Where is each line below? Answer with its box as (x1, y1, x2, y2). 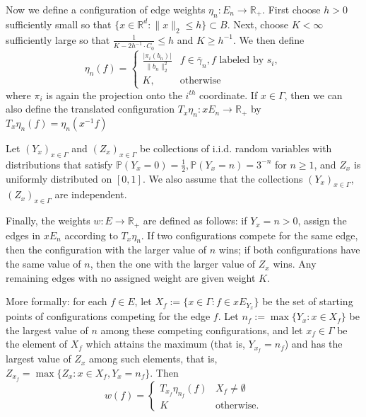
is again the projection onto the (46, 87, 182, 102)
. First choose (262, 2, 321, 16)
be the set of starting (262, 294, 353, 309)
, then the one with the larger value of (90, 256, 256, 271)
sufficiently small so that (6, 16, 112, 31)
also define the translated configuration (6, 101, 175, 116)
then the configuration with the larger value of (6, 242, 207, 257)
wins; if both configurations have (218, 242, 360, 257)
